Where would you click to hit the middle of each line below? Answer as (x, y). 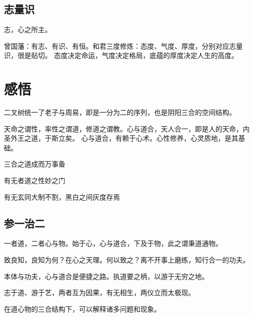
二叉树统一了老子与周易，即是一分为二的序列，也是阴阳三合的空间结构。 (120, 112)
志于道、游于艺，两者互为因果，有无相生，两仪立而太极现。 (99, 292)
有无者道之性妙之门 (35, 180)
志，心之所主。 (28, 29)
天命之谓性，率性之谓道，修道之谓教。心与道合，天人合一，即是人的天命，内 (127, 128)
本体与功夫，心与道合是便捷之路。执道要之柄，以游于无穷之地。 (106, 276)
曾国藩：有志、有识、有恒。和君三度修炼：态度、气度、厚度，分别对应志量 (123, 46)
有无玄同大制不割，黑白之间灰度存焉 (62, 196)
